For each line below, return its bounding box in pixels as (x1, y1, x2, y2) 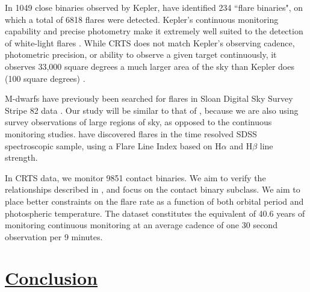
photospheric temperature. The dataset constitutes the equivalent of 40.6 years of (5, 207, 305, 219)
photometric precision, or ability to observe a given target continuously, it (5, 48, 277, 61)
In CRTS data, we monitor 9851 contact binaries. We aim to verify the (5, 171, 266, 184)
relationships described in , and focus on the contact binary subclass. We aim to (5, 183, 300, 196)
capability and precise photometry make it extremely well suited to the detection (5, 25, 303, 37)
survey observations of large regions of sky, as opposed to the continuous (5, 116, 272, 128)
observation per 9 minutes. (5, 230, 103, 243)
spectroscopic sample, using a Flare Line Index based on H (5, 139, 222, 152)
